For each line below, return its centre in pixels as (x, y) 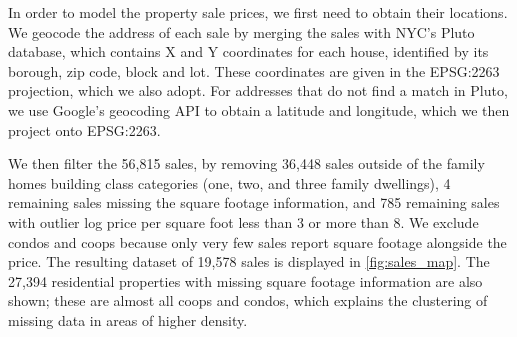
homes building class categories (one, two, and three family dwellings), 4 (229, 182)
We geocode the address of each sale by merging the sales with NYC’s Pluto (241, 31)
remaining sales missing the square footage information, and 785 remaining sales (254, 202)
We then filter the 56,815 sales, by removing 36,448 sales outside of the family (246, 163)
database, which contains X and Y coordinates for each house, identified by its (248, 51)
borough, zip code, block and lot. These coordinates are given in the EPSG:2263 (254, 70)
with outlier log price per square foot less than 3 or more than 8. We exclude (243, 221)
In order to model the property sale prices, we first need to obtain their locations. (258, 12)
